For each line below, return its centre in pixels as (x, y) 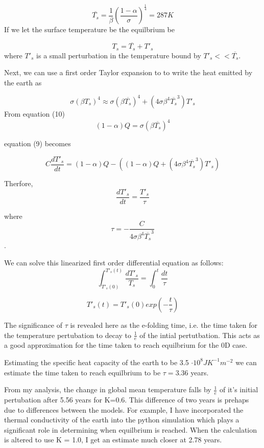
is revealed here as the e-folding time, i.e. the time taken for (164, 324)
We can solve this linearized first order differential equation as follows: (114, 262)
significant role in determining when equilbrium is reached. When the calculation (131, 429)
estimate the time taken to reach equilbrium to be (82, 372)
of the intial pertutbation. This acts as (200, 335)
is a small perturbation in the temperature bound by (119, 55)
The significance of (33, 324)
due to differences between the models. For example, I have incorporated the (124, 409)
